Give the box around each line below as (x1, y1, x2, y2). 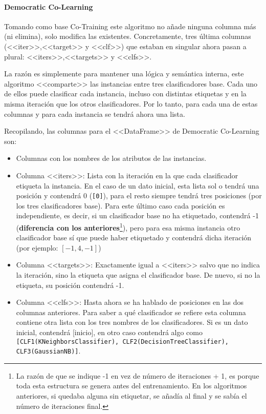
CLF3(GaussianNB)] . (16, 345, 81, 356)
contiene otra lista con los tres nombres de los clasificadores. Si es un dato (16, 317, 248, 327)
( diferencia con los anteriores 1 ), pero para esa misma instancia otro (16, 220, 240, 233)
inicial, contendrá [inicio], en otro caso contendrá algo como (16, 326, 203, 337)
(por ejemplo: (16, 242, 58, 253)
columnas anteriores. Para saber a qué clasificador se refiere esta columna (16, 306, 246, 317)
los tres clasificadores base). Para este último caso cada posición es (16, 200, 225, 211)
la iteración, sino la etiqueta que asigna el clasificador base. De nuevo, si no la (16, 269, 260, 280)
